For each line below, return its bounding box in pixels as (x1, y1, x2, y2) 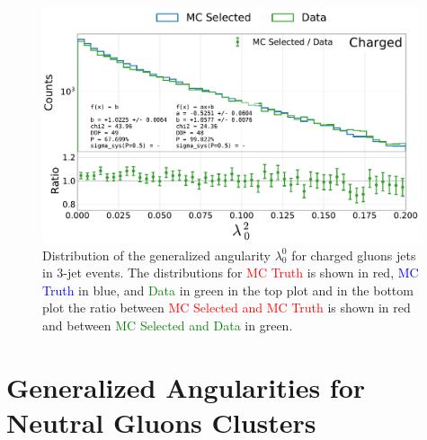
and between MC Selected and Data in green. (42, 315, 293, 334)
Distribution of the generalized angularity (42, 245, 271, 264)
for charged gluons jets (291, 245, 416, 264)
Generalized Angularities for (6, 368, 366, 405)
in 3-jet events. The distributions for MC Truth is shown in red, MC (42, 263, 419, 282)
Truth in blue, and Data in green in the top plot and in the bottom (42, 280, 414, 299)
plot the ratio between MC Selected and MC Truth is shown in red (42, 298, 411, 317)
